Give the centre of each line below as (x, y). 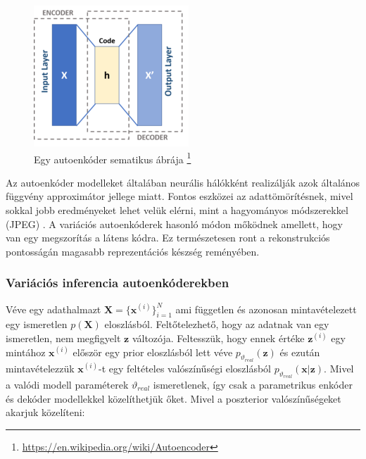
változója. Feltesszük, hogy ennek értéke (218, 338)
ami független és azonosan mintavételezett (266, 309)
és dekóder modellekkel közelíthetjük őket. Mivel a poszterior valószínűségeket (173, 398)
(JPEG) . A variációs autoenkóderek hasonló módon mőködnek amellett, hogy (174, 224)
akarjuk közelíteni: (45, 412)
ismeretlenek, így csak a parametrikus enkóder (253, 385)
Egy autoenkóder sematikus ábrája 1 (113, 158)
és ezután (300, 352)
